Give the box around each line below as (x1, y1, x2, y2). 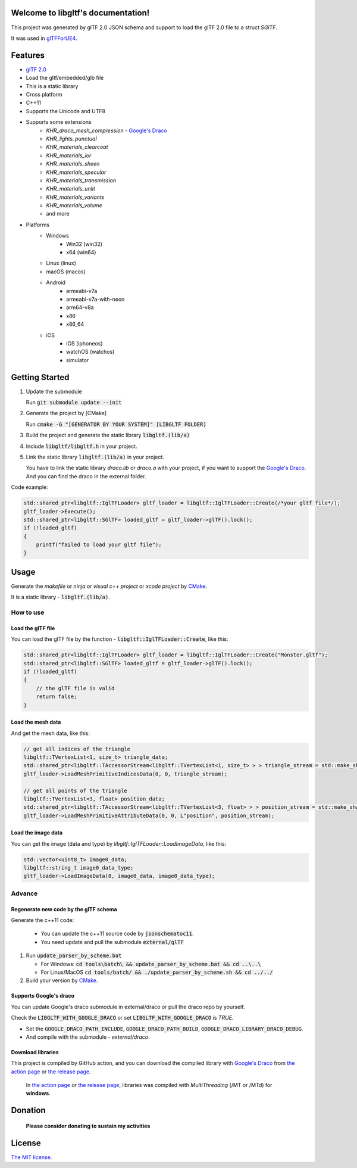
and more (46, 210, 70, 217)
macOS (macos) (46, 268, 86, 275)
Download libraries (11, 1048, 59, 1055)
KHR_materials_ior (46, 152, 92, 159)
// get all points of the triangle (23, 787, 127, 794)
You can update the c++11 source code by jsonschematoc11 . (40, 930, 194, 937)
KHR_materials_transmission (46, 176, 117, 184)
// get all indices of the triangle (23, 745, 131, 752)
